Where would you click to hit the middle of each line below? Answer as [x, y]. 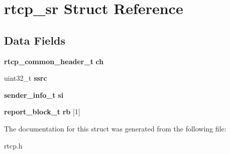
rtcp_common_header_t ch [54, 61]
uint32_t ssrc [26, 78]
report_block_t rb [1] [42, 112]
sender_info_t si [34, 95]
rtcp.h [13, 145]
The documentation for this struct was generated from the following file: [115, 128]
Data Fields [35, 40]
